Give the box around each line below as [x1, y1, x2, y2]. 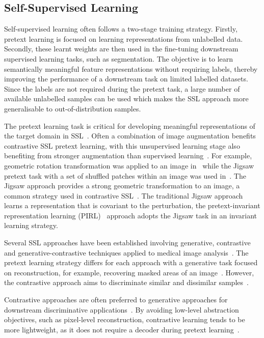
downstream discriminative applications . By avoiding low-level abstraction [4, 304, 239, 315]
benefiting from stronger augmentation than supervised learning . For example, [4, 150, 252, 161]
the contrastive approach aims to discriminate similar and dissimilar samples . [4, 277, 249, 288]
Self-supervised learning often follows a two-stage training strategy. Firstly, [4, 23, 237, 34]
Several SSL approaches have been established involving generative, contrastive [4, 237, 251, 248]
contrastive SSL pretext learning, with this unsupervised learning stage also [4, 140, 240, 151]
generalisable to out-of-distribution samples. [4, 103, 141, 114]
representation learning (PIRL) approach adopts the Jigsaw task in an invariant [4, 210, 257, 220]
